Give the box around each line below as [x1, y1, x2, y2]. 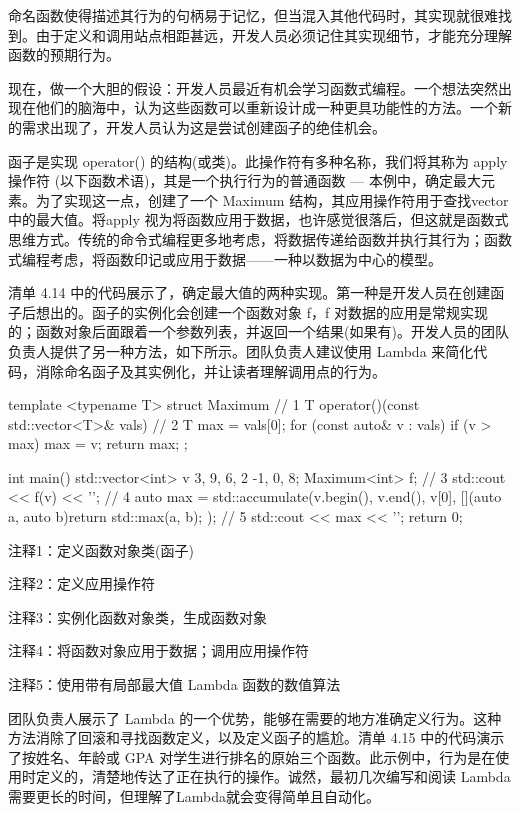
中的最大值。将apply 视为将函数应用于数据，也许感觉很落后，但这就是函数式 [8, 209, 509, 230]
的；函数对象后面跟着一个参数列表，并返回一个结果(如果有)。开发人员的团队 [8, 321, 509, 342]
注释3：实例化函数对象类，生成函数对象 [8, 606, 267, 627]
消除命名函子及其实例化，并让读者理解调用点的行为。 [35, 360, 386, 381]
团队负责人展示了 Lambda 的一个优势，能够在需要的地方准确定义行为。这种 [8, 707, 502, 728]
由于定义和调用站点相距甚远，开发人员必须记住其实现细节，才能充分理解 [35, 24, 512, 45]
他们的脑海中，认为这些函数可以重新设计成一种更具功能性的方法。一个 [35, 97, 498, 118]
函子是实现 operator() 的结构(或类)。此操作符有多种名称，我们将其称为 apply [8, 150, 508, 171]
